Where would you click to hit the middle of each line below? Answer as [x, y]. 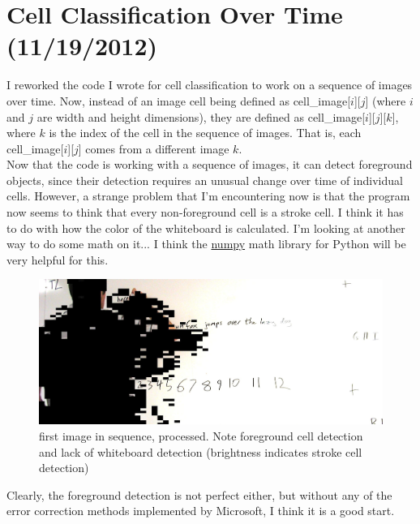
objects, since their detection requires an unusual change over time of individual [205, 180]
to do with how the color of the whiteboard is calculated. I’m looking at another [206, 228]
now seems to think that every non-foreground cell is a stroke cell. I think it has [205, 212]
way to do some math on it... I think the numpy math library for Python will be [206, 244]
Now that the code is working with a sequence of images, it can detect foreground [210, 164]
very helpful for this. [58, 259]
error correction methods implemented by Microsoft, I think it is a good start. [201, 511]
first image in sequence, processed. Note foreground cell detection [201, 436]
